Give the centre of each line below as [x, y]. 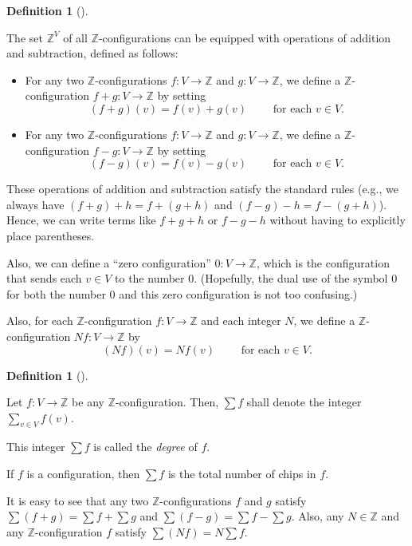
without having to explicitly [337, 220]
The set [25, 37]
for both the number [56, 293]
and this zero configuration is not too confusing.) [238, 293]
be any [88, 402]
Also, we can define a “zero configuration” [109, 262]
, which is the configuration [323, 262]
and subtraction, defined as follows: [92, 53]
